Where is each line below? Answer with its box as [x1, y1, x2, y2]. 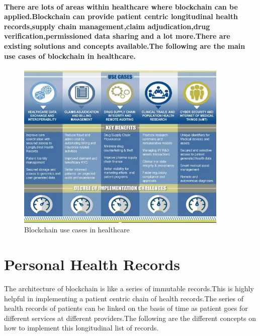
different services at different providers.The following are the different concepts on [4, 312, 256, 323]
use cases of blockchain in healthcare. [4, 50, 136, 61]
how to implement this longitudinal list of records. [4, 322, 159, 333]
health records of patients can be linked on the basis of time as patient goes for [4, 303, 248, 313]
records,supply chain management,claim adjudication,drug [4, 21, 210, 31]
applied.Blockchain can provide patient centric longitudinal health [4, 11, 238, 22]
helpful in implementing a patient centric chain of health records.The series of [4, 293, 243, 303]
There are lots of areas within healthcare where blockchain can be [4, 1, 238, 12]
